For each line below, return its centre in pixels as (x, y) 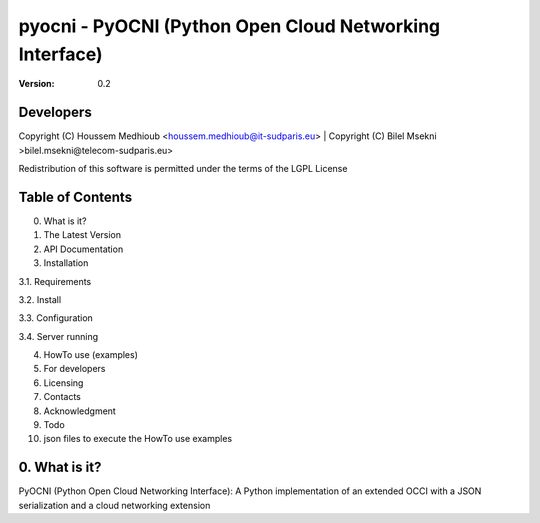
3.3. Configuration (56, 318)
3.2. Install (40, 299)
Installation (66, 263)
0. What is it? (60, 467)
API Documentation (83, 249)
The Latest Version (82, 235)
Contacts (62, 397)
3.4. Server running (58, 336)
